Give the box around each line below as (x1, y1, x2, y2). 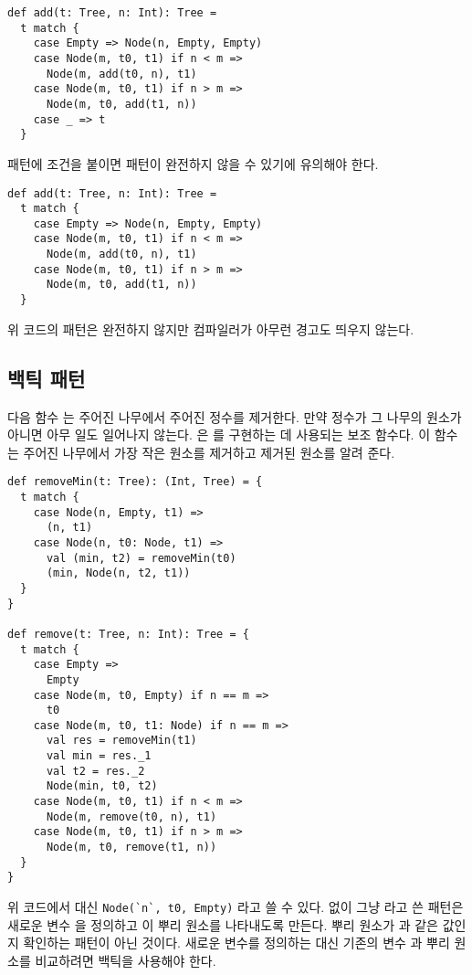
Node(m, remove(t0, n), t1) (46, 810, 217, 823)
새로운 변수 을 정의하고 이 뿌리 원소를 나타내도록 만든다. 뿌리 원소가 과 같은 (7, 915, 438, 934)
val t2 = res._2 (46, 764, 145, 778)
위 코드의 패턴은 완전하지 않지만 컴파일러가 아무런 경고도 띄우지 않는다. (7, 319, 414, 338)
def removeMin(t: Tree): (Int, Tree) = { (7, 475, 263, 489)
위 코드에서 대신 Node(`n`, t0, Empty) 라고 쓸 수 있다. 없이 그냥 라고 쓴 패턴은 (7, 897, 464, 917)
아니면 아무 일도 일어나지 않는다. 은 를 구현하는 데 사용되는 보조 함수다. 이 (7, 425, 431, 444)
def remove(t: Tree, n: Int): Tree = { (7, 627, 249, 641)
